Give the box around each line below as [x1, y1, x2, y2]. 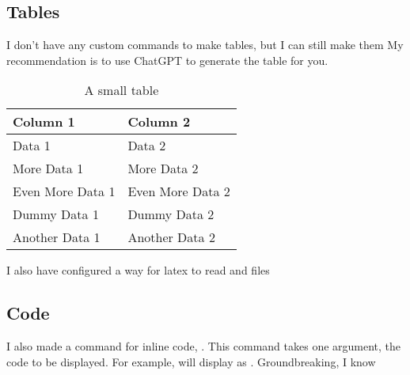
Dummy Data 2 [127, 205, 214, 224]
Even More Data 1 [13, 182, 116, 201]
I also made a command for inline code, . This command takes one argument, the [6, 338, 401, 354]
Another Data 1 [13, 228, 101, 247]
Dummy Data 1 [13, 205, 99, 224]
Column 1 [13, 112, 75, 131]
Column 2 [127, 112, 191, 131]
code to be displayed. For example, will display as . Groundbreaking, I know [6, 353, 376, 369]
